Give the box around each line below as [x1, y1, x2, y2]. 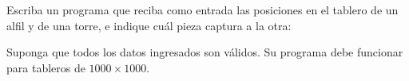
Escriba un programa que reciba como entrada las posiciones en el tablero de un [6, 2, 399, 17]
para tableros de [6, 59, 85, 75]
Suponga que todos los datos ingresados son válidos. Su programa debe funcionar [6, 44, 403, 60]
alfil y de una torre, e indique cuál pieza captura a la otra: [6, 17, 292, 33]
